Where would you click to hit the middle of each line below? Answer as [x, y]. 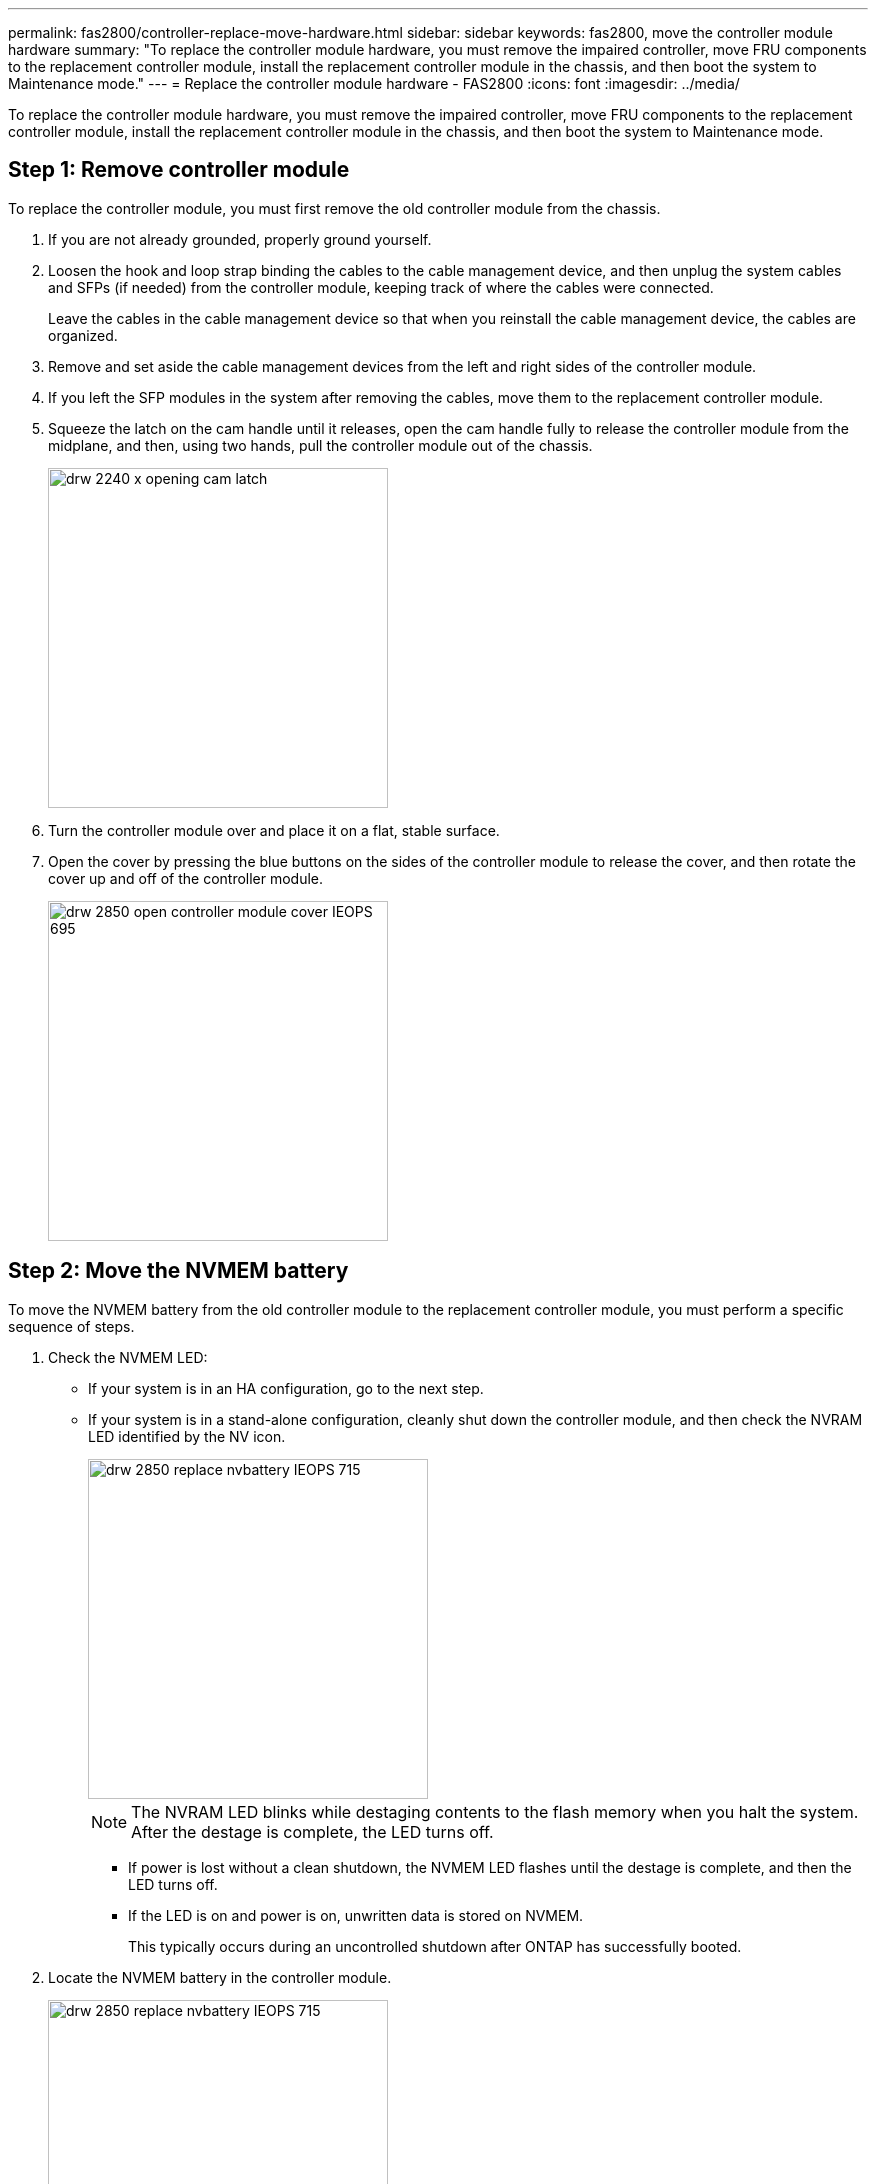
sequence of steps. [71, 1326]
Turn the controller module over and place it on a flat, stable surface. [274, 830]
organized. [83, 335]
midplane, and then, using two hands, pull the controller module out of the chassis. [320, 445]
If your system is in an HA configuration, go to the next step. [286, 1388]
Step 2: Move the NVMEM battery [178, 1271]
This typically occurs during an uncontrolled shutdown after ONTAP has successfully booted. [435, 1946]
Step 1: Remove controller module [179, 170]
